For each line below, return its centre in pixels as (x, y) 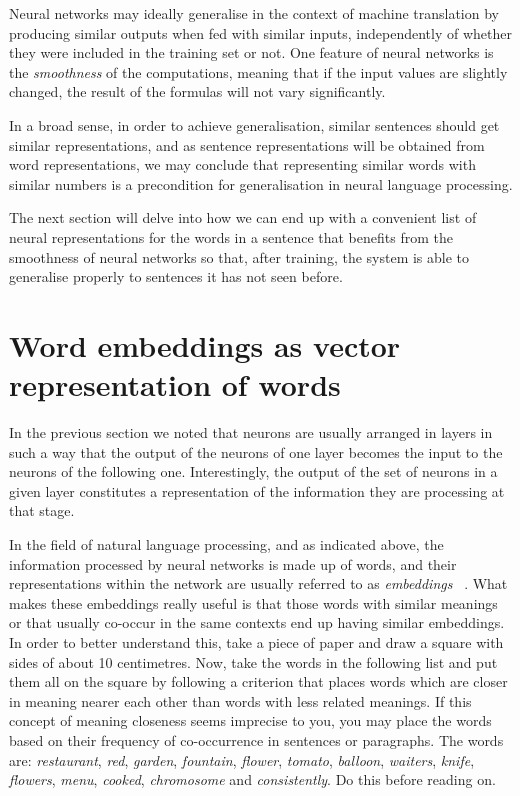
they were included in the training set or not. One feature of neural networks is (251, 52)
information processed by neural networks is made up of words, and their (233, 563)
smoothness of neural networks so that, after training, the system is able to (239, 256)
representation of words (175, 384)
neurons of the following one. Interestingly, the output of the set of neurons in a (253, 471)
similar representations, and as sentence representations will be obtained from (247, 144)
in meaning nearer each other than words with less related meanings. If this (240, 700)
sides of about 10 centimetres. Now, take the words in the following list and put (253, 661)
